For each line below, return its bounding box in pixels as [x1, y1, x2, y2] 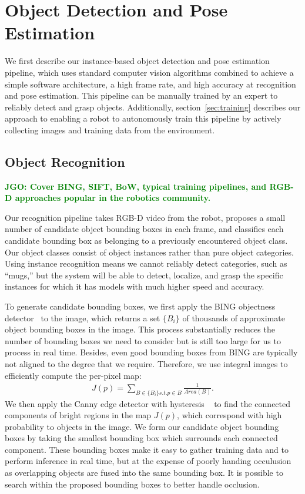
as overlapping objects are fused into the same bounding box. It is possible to [5, 466, 283, 479]
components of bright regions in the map [5, 409, 152, 421]
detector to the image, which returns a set [5, 311, 160, 324]
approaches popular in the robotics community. [15, 191, 211, 204]
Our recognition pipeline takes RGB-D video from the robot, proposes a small [5, 211, 286, 223]
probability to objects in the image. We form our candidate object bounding [5, 420, 279, 432]
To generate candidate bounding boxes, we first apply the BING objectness [5, 300, 276, 312]
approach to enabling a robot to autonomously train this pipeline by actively [5, 112, 281, 125]
